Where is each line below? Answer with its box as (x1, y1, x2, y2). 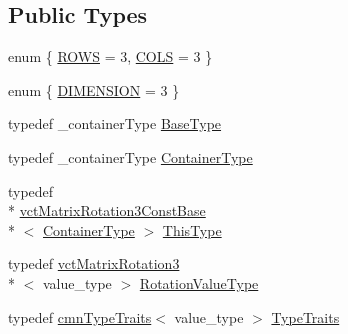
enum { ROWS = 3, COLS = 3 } (8, 46, 213, 67)
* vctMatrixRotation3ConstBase (8, 200, 206, 221)
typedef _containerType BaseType (8, 113, 222, 134)
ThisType (162, 219, 222, 240)
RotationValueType (139, 272, 259, 293)
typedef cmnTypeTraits (8, 306, 152, 327)
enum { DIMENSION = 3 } (8, 79, 180, 100)
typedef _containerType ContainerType (8, 146, 253, 167)
